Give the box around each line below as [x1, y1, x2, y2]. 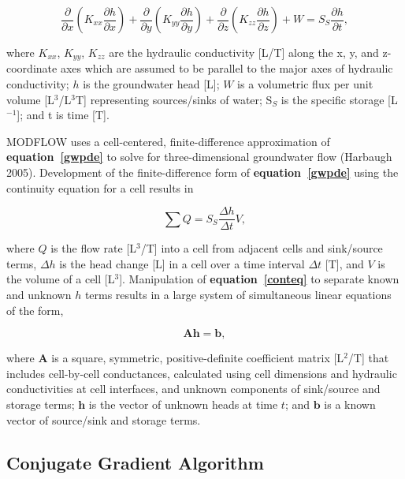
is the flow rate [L [50, 240, 137, 256]
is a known [324, 396, 376, 413]
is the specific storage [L [281, 91, 398, 107]
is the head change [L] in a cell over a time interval [59, 255, 305, 271]
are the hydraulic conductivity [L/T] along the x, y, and [109, 44, 379, 60]
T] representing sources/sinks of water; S [75, 91, 273, 107]
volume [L [6, 91, 54, 107]
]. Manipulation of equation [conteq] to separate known [119, 271, 399, 287]
